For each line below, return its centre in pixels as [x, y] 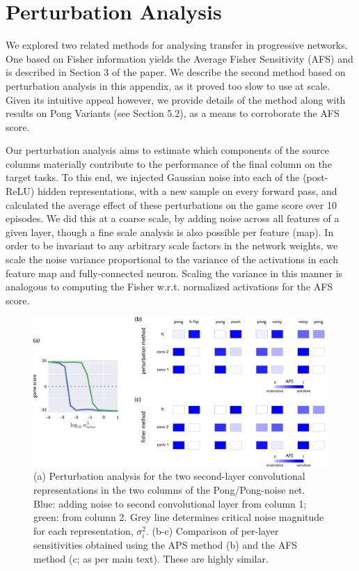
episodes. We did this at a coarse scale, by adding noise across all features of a [173, 218]
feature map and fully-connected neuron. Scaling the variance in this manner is [174, 273]
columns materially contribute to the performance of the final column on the [169, 163]
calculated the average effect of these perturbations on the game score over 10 [171, 204]
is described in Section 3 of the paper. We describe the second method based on [176, 72]
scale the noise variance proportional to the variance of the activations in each [172, 259]
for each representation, [83, 530]
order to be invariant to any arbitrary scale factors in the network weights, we [172, 245]
